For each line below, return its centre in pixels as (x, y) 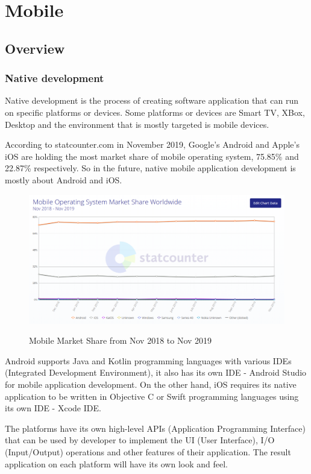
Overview (35, 48)
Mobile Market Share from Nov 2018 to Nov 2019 (121, 340)
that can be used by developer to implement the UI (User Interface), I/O (140, 440)
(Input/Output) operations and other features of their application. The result (148, 451)
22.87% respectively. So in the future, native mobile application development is (150, 168)
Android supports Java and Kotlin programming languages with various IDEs (148, 360)
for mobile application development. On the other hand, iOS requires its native (151, 384)
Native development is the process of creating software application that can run (152, 100)
